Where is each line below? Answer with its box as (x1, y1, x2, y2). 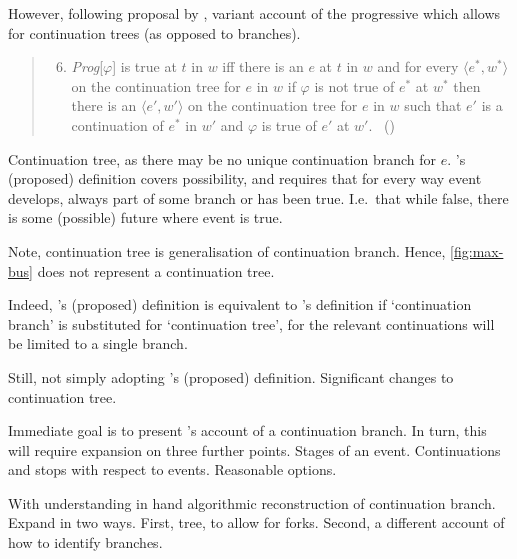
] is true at (112, 56, 177, 77)
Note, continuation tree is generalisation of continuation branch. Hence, (8, 240, 446, 261)
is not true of (314, 75, 395, 96)
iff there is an (222, 56, 304, 77)
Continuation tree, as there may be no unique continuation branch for (8, 148, 437, 169)
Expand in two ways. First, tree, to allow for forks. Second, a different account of (8, 512, 505, 533)
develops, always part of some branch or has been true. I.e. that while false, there (8, 187, 509, 208)
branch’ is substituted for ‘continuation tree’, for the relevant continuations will (8, 313, 495, 334)
